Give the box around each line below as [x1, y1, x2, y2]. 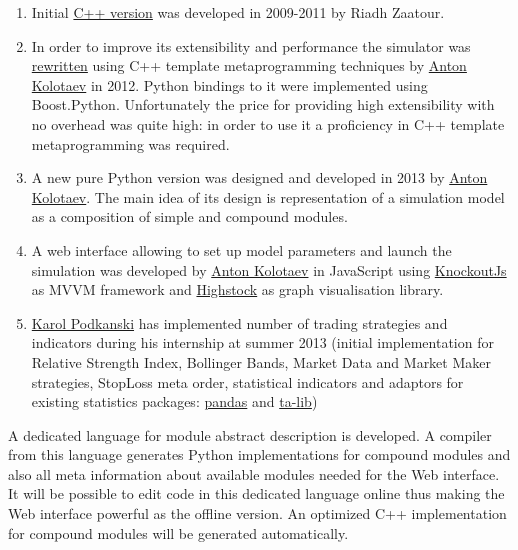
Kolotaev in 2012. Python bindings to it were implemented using [31, 74, 428, 95]
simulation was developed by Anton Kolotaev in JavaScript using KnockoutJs [31, 259, 507, 280]
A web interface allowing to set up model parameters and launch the [31, 239, 452, 260]
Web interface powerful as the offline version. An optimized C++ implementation [8, 503, 507, 524]
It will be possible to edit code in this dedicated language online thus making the [8, 483, 505, 504]
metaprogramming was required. [31, 133, 230, 154]
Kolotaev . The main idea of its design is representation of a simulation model [31, 186, 505, 207]
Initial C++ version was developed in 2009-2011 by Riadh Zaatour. [31, 2, 445, 22]
